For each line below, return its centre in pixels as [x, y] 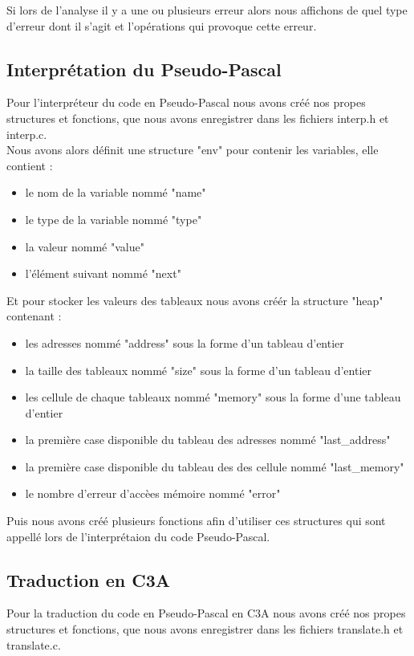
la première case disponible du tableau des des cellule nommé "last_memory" [215, 466]
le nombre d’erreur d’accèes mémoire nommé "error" [153, 493]
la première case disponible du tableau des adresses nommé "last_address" [208, 440]
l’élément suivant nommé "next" [103, 273]
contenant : [34, 316]
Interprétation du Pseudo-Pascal [144, 69]
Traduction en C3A [88, 579]
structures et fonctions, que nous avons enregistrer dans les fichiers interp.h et [198, 118]
